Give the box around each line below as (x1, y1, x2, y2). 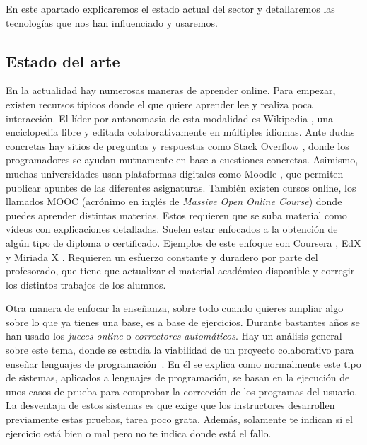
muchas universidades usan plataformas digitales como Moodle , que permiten (6, 166, 344, 180)
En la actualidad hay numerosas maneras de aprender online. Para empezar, (6, 83, 336, 98)
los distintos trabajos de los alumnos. (6, 277, 166, 291)
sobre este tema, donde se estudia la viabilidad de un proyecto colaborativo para (6, 342, 354, 357)
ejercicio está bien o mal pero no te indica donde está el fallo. (6, 425, 272, 440)
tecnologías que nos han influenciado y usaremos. (6, 15, 218, 30)
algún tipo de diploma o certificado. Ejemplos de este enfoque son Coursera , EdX (6, 235, 361, 250)
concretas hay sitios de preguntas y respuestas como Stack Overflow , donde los (6, 138, 349, 153)
